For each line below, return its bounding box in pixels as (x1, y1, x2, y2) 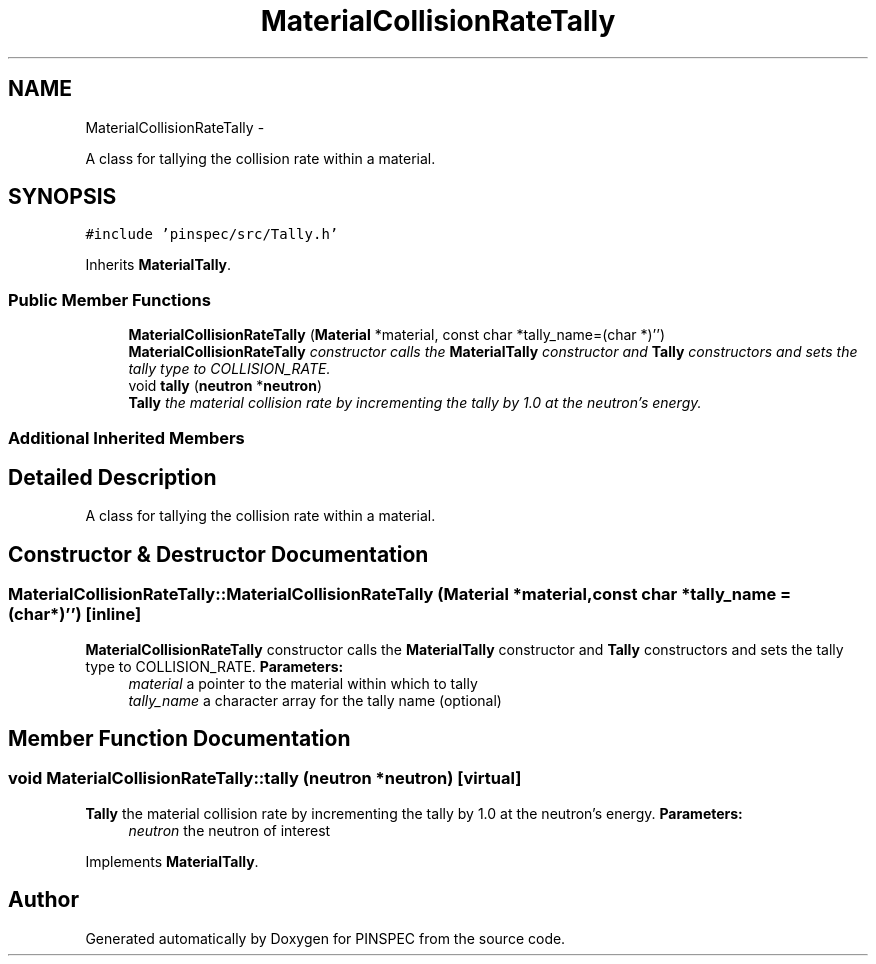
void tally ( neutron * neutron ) (128, 377, 322, 395)
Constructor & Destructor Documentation (8, 541, 429, 567)
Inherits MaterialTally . (85, 256, 232, 274)
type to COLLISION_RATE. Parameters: (85, 657, 344, 675)
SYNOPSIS (8, 184, 117, 210)
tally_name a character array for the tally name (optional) (128, 691, 502, 709)
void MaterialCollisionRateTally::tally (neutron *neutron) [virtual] (8, 768, 522, 789)
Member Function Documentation (8, 726, 351, 752)
